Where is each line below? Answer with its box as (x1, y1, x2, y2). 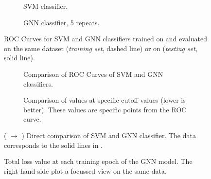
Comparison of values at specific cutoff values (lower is (23, 95, 186, 105)
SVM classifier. (23, 1, 68, 11)
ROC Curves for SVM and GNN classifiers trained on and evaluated (4, 34, 208, 44)
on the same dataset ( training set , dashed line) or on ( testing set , (4, 43, 197, 53)
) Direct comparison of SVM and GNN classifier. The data (21, 130, 196, 140)
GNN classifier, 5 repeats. (23, 17, 100, 27)
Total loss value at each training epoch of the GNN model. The (4, 156, 193, 166)
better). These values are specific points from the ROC (23, 104, 187, 114)
